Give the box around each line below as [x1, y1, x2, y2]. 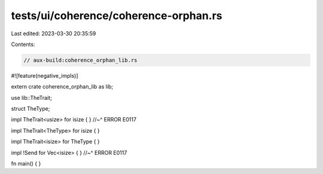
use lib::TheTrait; [11, 94, 52, 101]
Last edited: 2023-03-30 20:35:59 [11, 30, 96, 37]
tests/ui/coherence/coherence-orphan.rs [11, 9, 223, 22]
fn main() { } [11, 160, 41, 167]
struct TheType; [11, 105, 50, 112]
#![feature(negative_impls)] [11, 72, 78, 79]
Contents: [11, 41, 35, 48]
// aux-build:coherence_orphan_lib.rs [23, 57, 138, 63]
